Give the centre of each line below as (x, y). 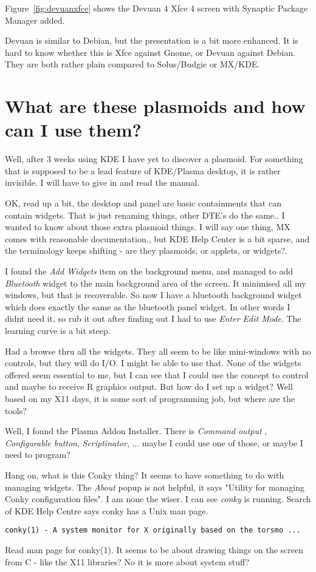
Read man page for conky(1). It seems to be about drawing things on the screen (154, 549)
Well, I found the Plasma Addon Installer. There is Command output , (136, 431)
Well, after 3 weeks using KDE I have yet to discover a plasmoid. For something (154, 159)
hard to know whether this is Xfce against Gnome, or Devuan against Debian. (150, 52)
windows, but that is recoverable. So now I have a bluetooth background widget (153, 295)
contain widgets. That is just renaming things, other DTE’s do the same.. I (145, 215)
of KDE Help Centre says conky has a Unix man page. (107, 510)
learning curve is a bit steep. (58, 330)
